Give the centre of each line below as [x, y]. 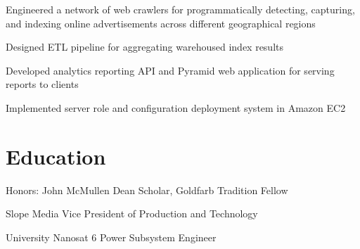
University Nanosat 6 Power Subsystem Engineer [111, 237]
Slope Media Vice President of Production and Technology [132, 213]
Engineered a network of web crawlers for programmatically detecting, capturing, [180, 9]
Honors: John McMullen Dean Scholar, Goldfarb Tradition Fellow [147, 190]
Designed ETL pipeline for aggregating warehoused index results [145, 47]
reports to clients [42, 84]
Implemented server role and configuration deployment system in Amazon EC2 [176, 107]
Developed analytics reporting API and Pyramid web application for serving [170, 70]
